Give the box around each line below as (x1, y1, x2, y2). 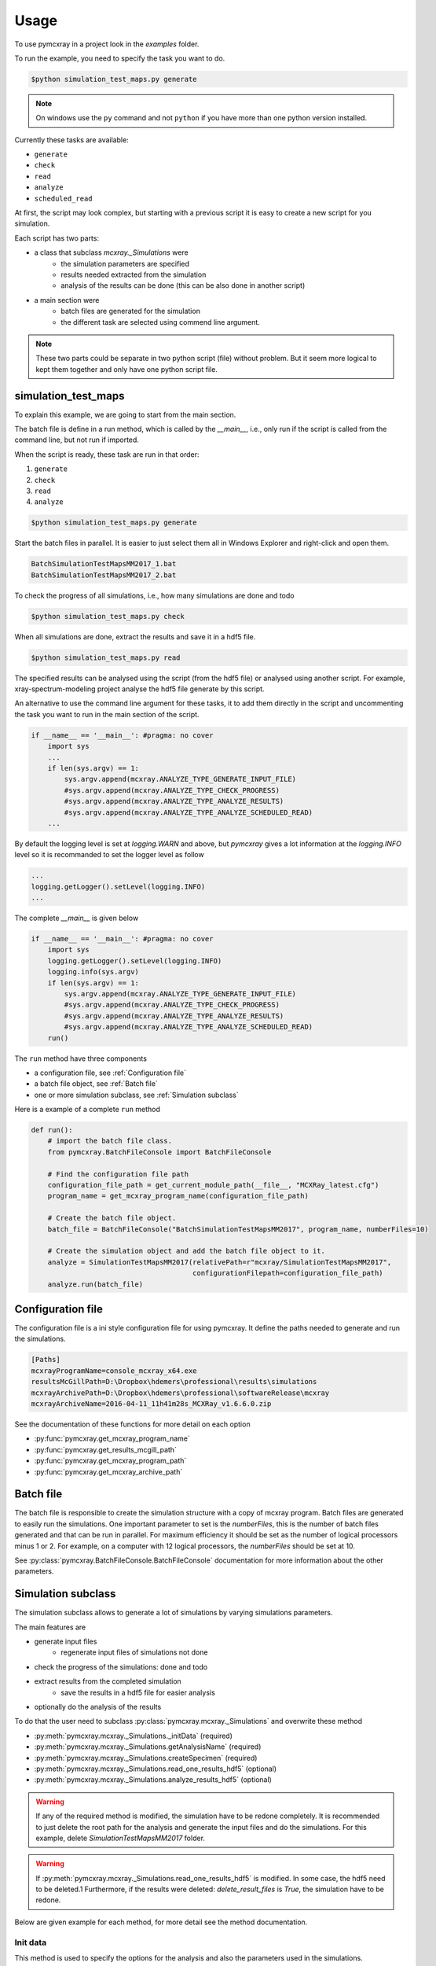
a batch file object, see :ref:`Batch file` (34, 1079, 159, 1088)
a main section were (34, 295, 100, 304)
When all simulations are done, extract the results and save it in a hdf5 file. (14, 631, 256, 641)
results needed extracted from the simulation (60, 270, 207, 279)
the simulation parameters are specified (60, 259, 190, 268)
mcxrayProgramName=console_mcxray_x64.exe (31, 1366, 197, 1375)
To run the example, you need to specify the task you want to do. (14, 53, 225, 63)
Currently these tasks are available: (14, 134, 129, 145)
